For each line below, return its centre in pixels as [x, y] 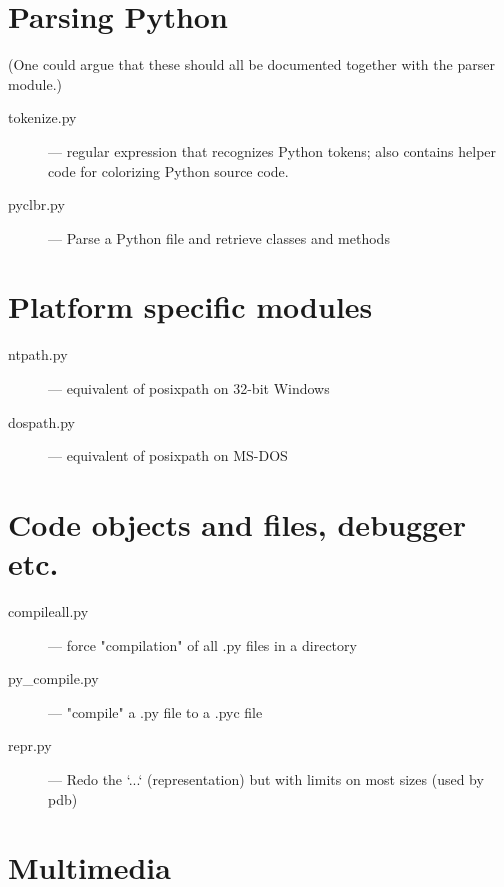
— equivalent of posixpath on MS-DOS [168, 455]
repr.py [30, 745]
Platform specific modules [190, 306]
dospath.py [41, 421]
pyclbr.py [36, 204]
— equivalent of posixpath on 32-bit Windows [189, 388]
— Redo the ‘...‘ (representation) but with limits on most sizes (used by [266, 779]
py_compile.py [53, 678]
